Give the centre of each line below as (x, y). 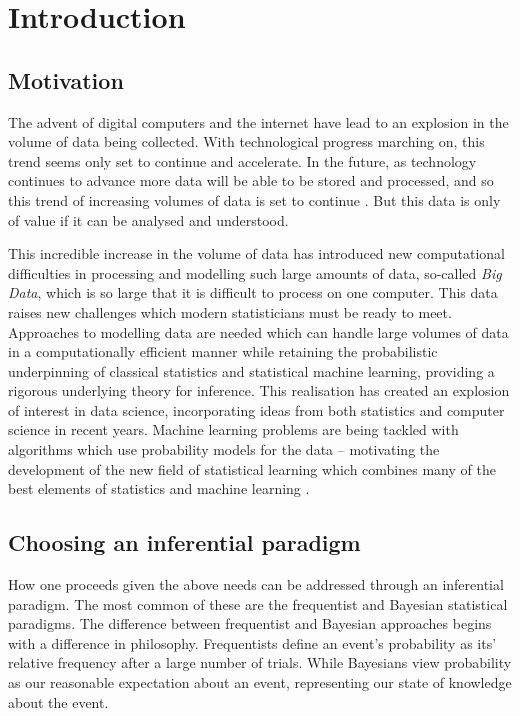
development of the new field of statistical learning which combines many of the (252, 468)
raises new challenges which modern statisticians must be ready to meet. (230, 311)
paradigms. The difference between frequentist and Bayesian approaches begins (250, 623)
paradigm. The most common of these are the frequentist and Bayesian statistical (258, 603)
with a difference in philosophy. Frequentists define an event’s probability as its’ (252, 642)
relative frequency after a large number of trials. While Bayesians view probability (260, 662)
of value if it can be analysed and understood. (148, 219)
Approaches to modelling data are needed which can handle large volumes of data (258, 331)
